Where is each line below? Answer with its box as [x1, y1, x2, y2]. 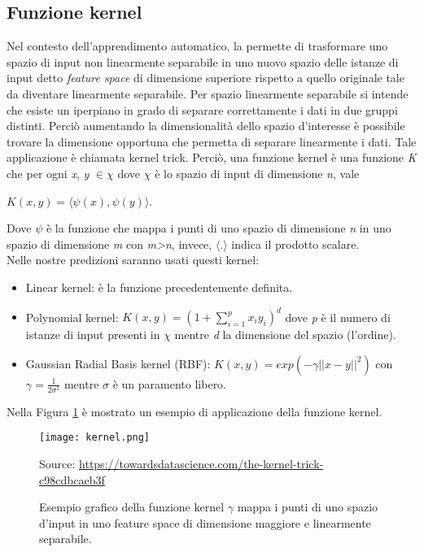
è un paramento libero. [112, 375, 227, 392]
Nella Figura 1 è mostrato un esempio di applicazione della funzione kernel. [7, 402, 382, 419]
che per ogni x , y [7, 164, 90, 181]
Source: [39, 455, 76, 472]
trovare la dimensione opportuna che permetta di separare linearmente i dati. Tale [7, 133, 417, 150]
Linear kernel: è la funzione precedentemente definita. [25, 278, 293, 295]
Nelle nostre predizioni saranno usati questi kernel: [7, 251, 260, 268]
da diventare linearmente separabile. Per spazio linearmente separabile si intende [7, 85, 409, 102]
